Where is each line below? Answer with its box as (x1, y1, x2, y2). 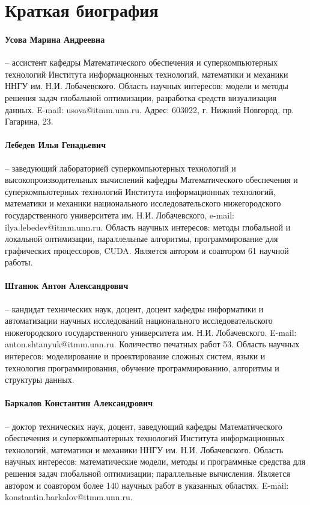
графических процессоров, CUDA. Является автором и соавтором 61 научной (5, 244, 289, 256)
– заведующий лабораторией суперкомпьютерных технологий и (5, 161, 236, 174)
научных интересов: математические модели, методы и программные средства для (5, 455, 306, 468)
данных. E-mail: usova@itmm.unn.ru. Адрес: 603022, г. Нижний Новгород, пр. (5, 103, 294, 116)
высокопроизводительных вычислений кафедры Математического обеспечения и (5, 173, 298, 186)
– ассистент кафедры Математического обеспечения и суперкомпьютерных (5, 56, 278, 69)
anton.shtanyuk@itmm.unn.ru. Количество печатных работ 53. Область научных (5, 338, 300, 350)
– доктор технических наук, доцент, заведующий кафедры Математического (5, 420, 282, 432)
